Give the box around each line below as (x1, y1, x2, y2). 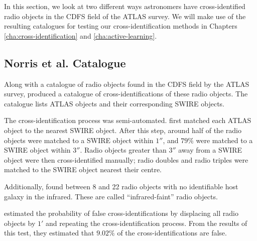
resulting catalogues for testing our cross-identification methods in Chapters (4, 21, 237, 31)
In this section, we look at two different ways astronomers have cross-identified (4, 1, 245, 11)
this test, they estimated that (4, 227, 94, 238)
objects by (4, 217, 36, 228)
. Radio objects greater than (80, 145, 167, 155)
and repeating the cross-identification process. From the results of (45, 217, 247, 228)
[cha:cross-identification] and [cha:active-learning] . (4, 30, 157, 41)
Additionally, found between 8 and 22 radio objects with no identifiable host (4, 181, 238, 191)
